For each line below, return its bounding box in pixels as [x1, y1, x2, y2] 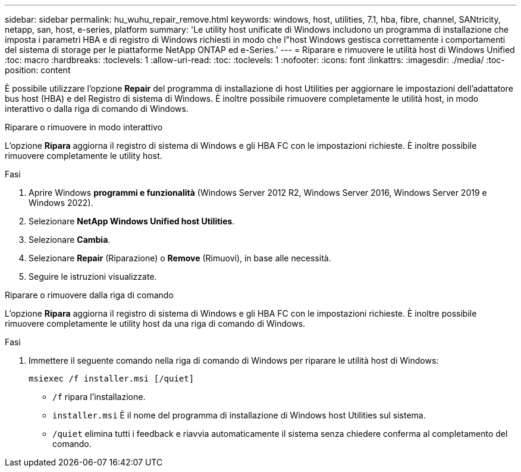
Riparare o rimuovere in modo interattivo [5, 122, 163, 132]
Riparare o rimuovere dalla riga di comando [5, 290, 174, 300]
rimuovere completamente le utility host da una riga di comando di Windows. [5, 318, 306, 329]
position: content [5, 65, 71, 75]
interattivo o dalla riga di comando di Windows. [5, 104, 189, 114]
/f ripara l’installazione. [52, 392, 146, 402]
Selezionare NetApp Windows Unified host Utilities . [29, 216, 235, 226]
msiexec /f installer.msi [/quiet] [29, 374, 194, 383]
